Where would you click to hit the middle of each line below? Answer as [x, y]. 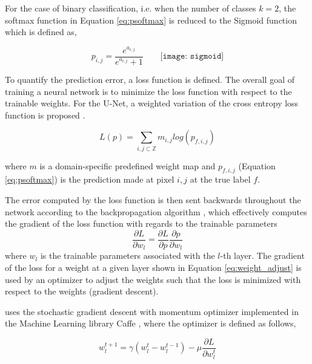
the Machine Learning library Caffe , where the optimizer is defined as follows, [151, 323]
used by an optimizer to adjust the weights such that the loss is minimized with [153, 279]
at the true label [220, 179]
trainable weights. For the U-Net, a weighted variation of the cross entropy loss [152, 103]
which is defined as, [41, 32]
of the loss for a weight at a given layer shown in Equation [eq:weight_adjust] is [153, 267]
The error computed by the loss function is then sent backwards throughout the [153, 200]
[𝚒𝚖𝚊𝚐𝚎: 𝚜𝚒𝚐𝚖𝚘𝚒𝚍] [192, 57]
